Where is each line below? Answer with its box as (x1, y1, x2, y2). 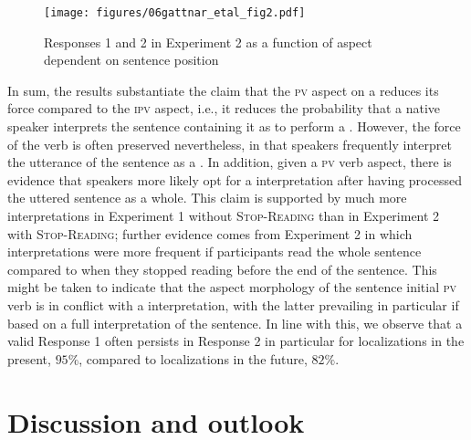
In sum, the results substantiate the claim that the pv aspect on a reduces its (7, 80, 439, 100)
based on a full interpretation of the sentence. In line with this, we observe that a (7, 313, 463, 332)
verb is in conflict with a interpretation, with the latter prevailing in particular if (7, 295, 459, 314)
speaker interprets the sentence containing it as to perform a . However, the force (7, 117, 461, 136)
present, (7, 349, 51, 368)
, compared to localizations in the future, (78, 349, 308, 368)
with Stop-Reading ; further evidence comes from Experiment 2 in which (7, 224, 413, 243)
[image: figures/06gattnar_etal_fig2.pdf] (44, 6, 306, 19)
